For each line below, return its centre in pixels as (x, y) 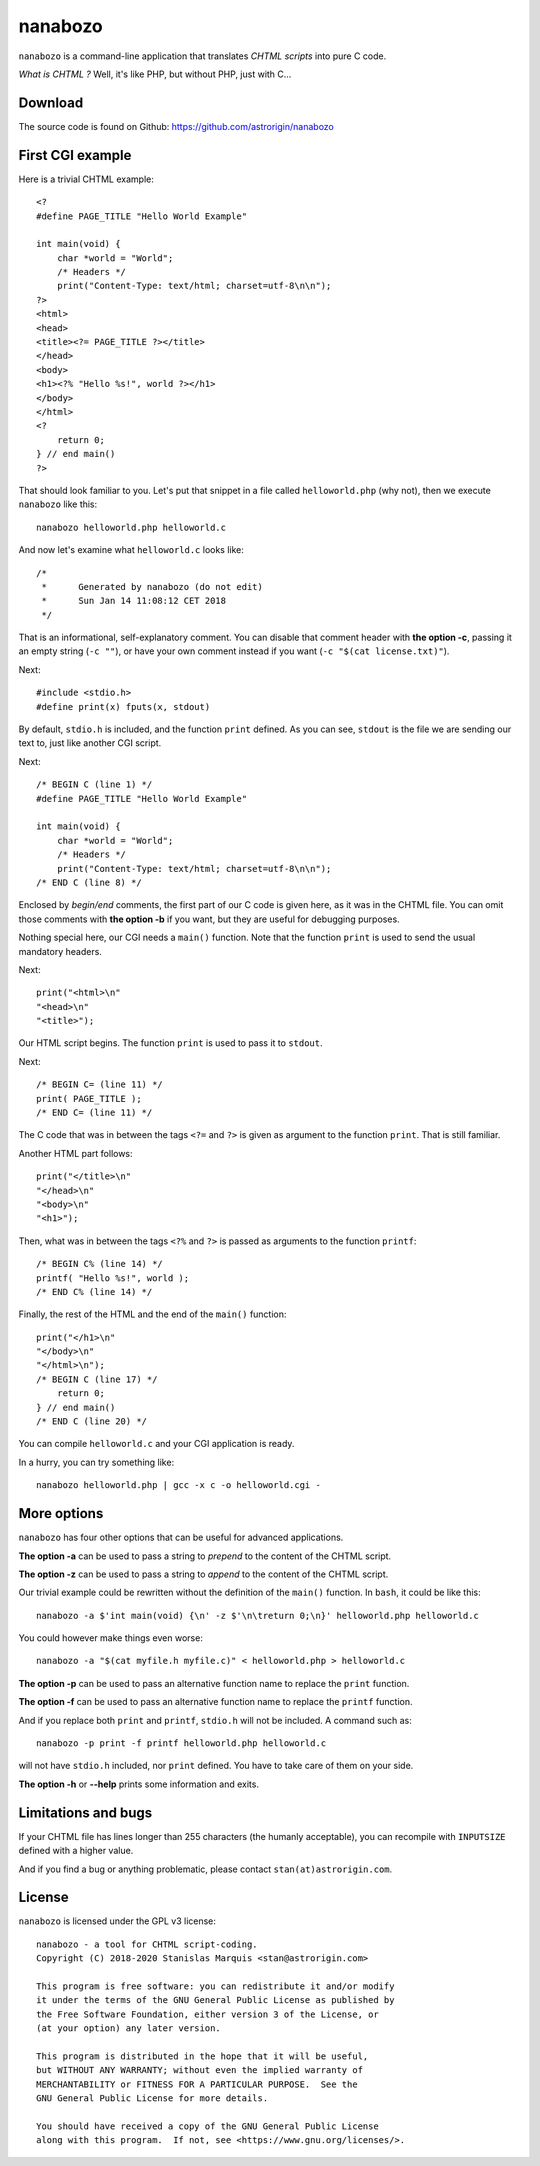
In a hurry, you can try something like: (96, 1462)
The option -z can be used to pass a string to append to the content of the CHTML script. (203, 1574)
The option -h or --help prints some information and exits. (139, 1784)
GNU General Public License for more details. (152, 2098)
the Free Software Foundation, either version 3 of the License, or (207, 2014)
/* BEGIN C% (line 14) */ (100, 1264)
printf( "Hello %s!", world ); (113, 1278)
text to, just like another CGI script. (90, 743)
